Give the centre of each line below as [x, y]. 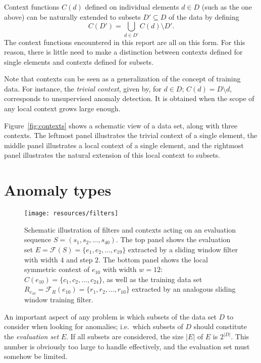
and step [80, 259]
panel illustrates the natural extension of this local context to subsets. [112, 155]
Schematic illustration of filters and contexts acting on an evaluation [130, 229]
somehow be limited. [36, 356]
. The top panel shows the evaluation [173, 239]
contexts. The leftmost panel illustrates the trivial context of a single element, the [131, 135]
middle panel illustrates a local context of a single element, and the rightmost [124, 145]
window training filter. [59, 300]
